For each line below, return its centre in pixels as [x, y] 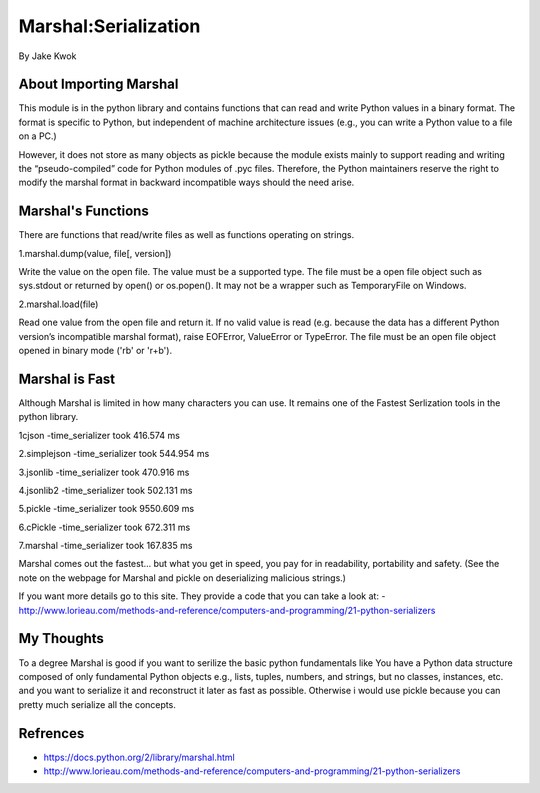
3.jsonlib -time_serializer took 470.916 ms [104, 472]
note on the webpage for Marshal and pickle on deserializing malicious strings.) [182, 577]
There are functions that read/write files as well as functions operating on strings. [186, 235]
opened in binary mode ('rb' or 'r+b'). [95, 351]
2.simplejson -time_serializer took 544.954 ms [114, 454]
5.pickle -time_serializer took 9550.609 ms [106, 509]
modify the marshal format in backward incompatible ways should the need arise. [186, 182]
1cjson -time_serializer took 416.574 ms [99, 435]
